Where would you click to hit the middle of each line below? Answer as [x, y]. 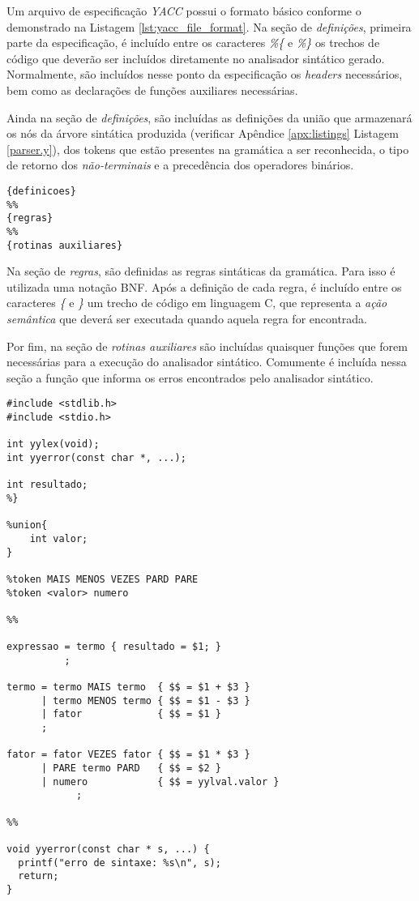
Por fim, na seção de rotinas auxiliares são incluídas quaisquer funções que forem [207, 346]
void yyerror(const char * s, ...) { [108, 850]
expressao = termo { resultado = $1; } [114, 647]
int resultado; [47, 485]
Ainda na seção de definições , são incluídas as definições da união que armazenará [209, 117]
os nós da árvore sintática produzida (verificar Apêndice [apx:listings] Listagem [203, 133]
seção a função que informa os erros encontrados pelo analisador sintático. [190, 377]
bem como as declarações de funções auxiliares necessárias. [152, 90]
